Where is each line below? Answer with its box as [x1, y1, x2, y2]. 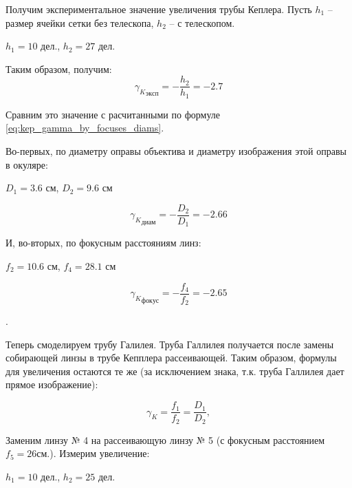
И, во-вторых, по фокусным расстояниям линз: [5, 235, 201, 250]
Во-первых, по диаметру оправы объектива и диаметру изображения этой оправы [5, 144, 346, 158]
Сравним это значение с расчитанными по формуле [5, 107, 220, 121]
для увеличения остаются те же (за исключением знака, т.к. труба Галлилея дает [5, 363, 344, 378]
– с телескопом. [169, 15, 235, 30]
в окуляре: [5, 157, 48, 171]
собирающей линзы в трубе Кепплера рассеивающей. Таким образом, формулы [5, 350, 337, 365]
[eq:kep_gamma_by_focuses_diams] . [5, 120, 164, 135]
